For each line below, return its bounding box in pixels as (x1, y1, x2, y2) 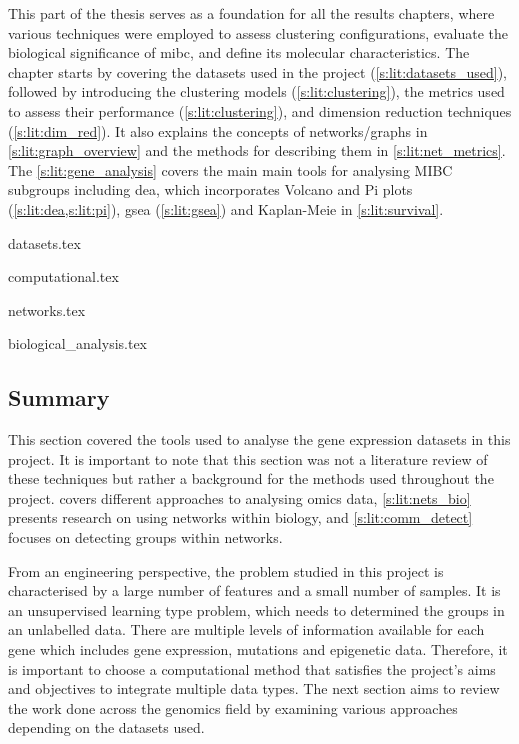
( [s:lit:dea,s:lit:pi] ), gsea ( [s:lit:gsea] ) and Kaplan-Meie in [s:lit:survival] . (8, 198, 444, 219)
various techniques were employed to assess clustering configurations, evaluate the (8, 22, 509, 43)
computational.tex (8, 266, 119, 287)
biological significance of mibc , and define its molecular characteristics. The (8, 42, 470, 63)
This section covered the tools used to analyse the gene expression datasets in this (8, 429, 511, 450)
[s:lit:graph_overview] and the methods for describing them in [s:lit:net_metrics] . (8, 140, 506, 161)
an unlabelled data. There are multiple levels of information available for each (8, 619, 485, 640)
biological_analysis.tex (8, 333, 148, 354)
